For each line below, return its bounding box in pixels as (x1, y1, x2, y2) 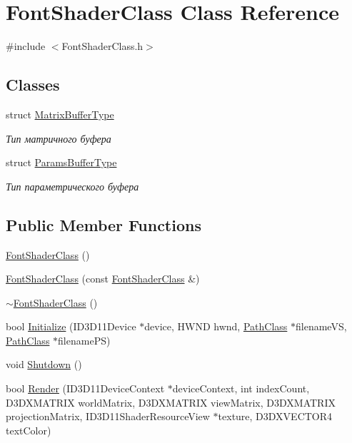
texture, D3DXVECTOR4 (218, 409, 333, 424)
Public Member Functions (6, 213, 201, 235)
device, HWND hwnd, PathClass (144, 319, 288, 334)
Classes (6, 73, 60, 96)
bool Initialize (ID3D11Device (6, 319, 136, 334)
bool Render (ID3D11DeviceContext (6, 381, 165, 396)
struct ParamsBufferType (6, 155, 117, 170)
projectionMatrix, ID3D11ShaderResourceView (6, 409, 210, 424)
